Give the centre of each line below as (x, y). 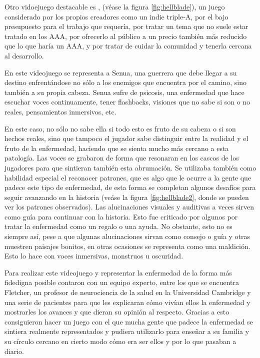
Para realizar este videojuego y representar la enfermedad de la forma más (118, 272)
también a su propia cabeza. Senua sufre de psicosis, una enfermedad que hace (124, 92)
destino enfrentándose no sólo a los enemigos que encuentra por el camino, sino (125, 82)
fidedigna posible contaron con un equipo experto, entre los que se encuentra (122, 282)
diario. (14, 351)
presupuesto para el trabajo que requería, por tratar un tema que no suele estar (126, 26)
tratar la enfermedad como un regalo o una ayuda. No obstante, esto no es (118, 226)
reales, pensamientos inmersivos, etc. (60, 111)
